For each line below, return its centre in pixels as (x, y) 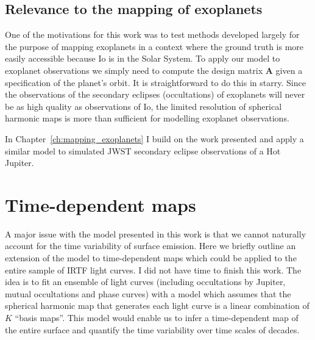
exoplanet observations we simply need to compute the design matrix (134, 70)
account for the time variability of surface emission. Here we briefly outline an (150, 246)
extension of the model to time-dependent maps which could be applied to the (151, 258)
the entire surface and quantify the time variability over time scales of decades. (152, 329)
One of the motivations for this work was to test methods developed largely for (152, 34)
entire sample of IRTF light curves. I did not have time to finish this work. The (153, 269)
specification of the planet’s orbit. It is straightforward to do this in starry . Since (155, 82)
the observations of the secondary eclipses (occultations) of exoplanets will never (155, 94)
